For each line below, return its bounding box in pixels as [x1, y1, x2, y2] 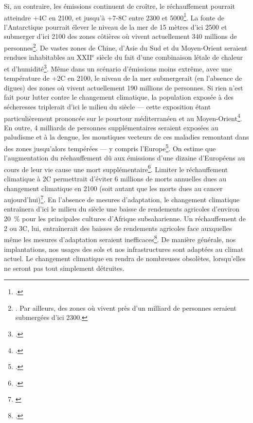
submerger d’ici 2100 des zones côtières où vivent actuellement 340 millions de [4, 31, 237, 41]
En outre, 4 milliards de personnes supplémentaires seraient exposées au [4, 122, 218, 132]
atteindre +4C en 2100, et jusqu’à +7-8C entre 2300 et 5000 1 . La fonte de [4, 11, 224, 22]
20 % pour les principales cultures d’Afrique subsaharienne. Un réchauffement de [4, 213, 246, 224]
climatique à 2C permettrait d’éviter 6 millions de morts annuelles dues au [4, 174, 227, 184]
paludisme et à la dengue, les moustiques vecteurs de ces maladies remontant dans [4, 132, 249, 142]
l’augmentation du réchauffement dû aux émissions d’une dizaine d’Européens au [4, 153, 245, 163]
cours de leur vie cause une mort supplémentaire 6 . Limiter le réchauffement [4, 162, 228, 174]
